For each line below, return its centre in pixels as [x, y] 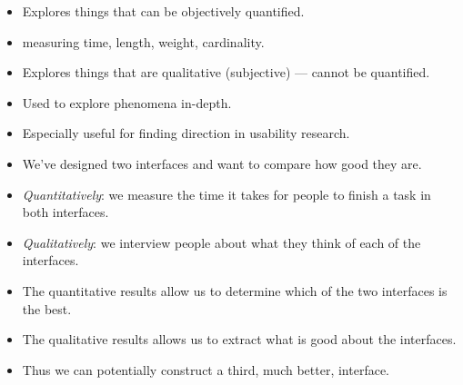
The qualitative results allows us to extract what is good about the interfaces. [239, 339]
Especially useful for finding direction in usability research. [186, 133]
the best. [47, 308]
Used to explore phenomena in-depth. [127, 102]
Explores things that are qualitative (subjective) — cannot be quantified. [226, 72]
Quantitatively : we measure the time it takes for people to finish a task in [226, 194]
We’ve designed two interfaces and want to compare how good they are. [222, 163]
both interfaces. [65, 212]
